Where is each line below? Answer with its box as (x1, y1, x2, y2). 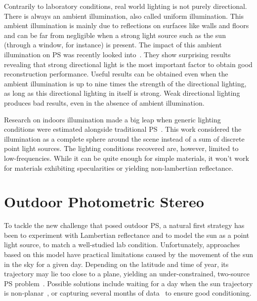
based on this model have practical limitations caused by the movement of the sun (4, 249, 253, 259)
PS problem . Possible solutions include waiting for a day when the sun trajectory (4, 278, 253, 288)
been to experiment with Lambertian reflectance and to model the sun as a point (4, 229, 250, 240)
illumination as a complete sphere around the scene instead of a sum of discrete (4, 133, 245, 144)
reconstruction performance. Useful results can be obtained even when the (4, 69, 228, 79)
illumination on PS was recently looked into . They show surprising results (4, 49, 231, 59)
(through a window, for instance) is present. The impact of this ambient (4, 39, 222, 50)
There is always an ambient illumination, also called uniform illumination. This (4, 10, 244, 21)
